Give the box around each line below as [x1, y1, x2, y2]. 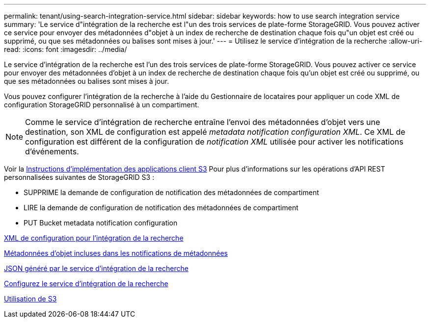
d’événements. [25, 147, 79, 156]
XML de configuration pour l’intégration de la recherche [4, 234, 184, 242]
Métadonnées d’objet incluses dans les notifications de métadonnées [4, 249, 228, 257]
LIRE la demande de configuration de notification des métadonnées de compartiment [24, 203, 298, 212]
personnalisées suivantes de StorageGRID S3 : [4, 173, 155, 181]
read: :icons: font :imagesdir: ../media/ [4, 45, 127, 53]
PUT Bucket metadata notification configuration [24, 219, 178, 227]
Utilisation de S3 [4, 295, 57, 303]
